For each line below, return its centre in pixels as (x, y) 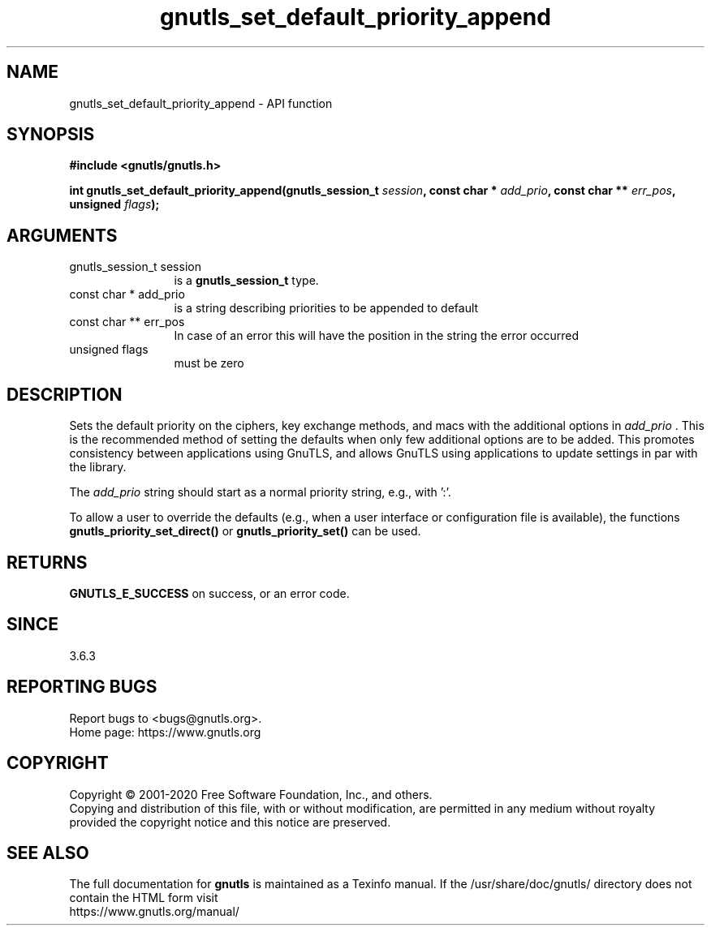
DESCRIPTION (65, 394)
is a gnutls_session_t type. (246, 281)
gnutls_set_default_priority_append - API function (201, 103)
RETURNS (47, 562)
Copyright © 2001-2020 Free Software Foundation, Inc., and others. (251, 794)
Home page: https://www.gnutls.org (165, 732)
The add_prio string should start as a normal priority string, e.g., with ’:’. (260, 492)
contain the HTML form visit (144, 898)
